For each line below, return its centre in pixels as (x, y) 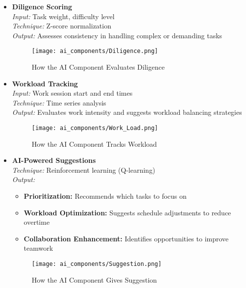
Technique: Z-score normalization (61, 26)
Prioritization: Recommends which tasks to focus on (105, 196)
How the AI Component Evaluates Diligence (98, 67)
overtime (37, 222)
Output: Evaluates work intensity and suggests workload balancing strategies (127, 112)
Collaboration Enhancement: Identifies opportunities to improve (126, 238)
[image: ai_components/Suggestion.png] (97, 264)
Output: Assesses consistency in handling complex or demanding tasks (117, 35)
